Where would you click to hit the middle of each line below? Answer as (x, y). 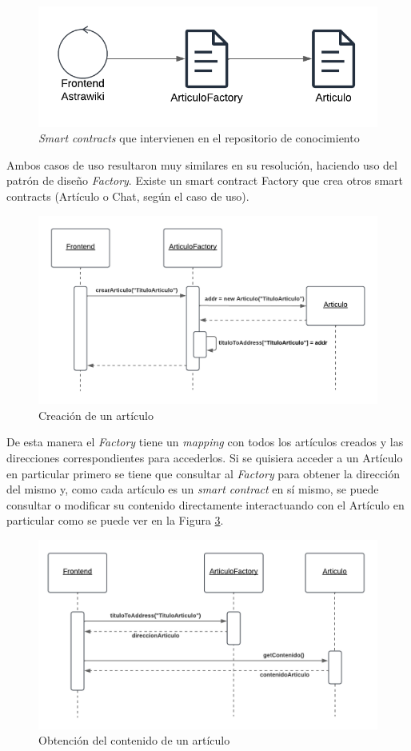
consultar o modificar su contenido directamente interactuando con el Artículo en (205, 504)
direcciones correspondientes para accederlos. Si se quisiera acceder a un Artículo (205, 458)
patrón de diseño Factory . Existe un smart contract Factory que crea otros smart (205, 180)
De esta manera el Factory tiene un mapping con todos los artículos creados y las (205, 442)
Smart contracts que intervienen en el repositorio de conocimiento (199, 138)
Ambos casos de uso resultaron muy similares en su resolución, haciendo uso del (202, 164)
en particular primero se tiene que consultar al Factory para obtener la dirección (203, 473)
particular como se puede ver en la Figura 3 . (115, 520)
